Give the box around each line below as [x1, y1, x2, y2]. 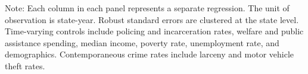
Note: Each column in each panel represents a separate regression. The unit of [5, 2, 290, 14]
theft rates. [5, 59, 45, 72]
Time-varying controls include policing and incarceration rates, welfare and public [5, 25, 304, 37]
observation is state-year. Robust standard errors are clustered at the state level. [5, 13, 299, 25]
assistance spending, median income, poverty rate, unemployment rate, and [5, 36, 279, 49]
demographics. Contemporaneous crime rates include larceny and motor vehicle [5, 48, 294, 60]
